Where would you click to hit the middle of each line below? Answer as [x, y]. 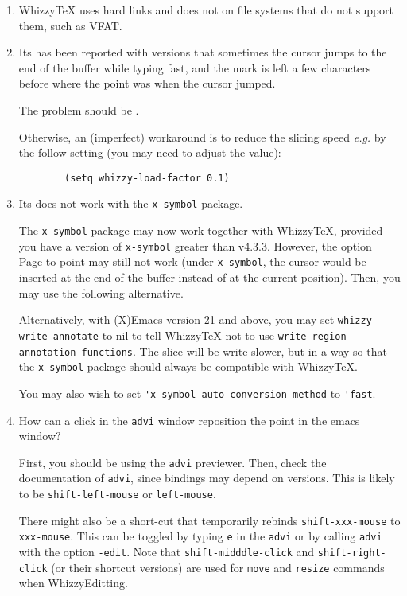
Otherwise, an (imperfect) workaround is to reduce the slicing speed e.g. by [202, 136]
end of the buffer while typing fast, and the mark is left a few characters [195, 67]
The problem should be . [79, 109]
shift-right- [352, 553]
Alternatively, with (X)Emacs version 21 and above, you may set [176, 319]
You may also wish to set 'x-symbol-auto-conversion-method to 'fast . [197, 393]
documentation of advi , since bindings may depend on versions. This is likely [207, 478]
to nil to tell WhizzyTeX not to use [188, 335]
